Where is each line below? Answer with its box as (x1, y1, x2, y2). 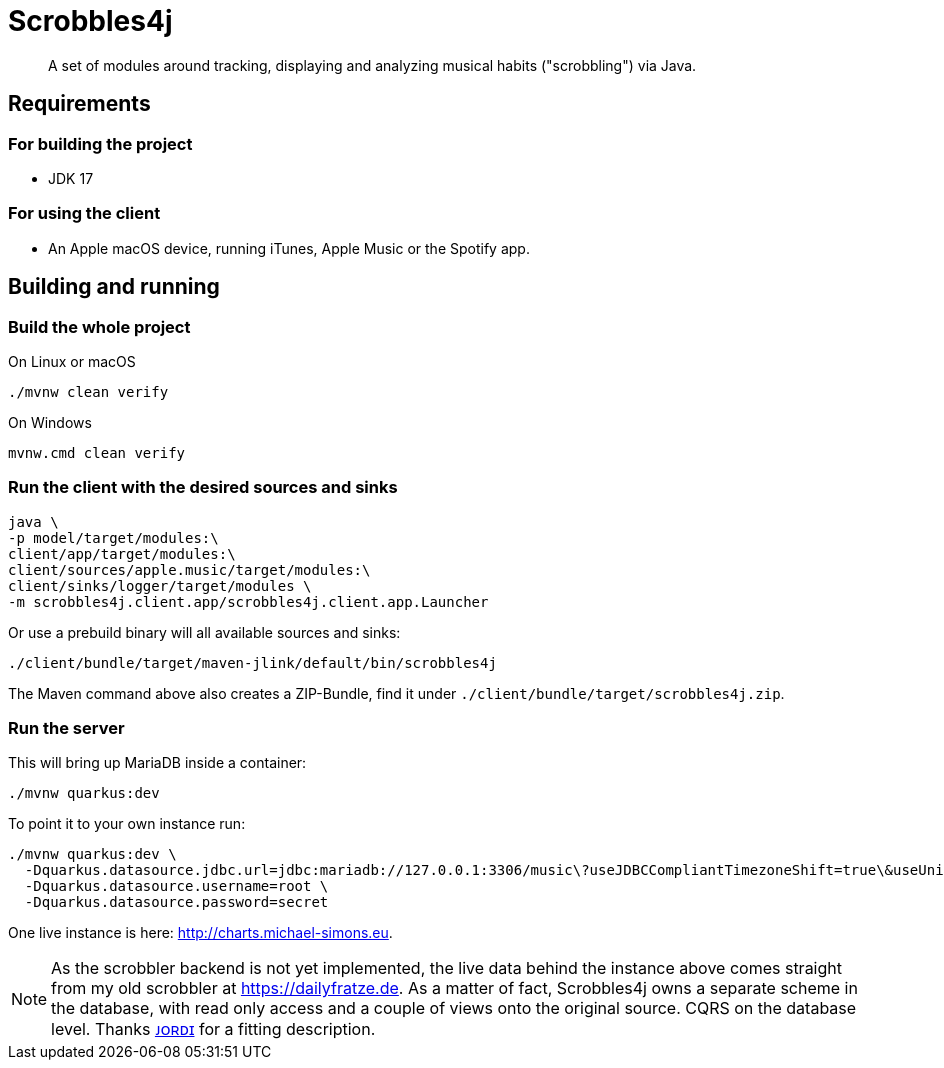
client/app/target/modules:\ (8, 545, 236, 562)
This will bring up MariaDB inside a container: (8, 754, 307, 772)
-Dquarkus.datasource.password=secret (24, 894, 329, 911)
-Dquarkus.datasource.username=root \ (24, 878, 329, 895)
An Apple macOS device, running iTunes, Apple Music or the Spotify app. (48, 239, 530, 257)
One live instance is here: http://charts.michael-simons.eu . (8, 924, 393, 942)
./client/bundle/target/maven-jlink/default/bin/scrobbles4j (8, 654, 497, 671)
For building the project (8, 133, 193, 154)
